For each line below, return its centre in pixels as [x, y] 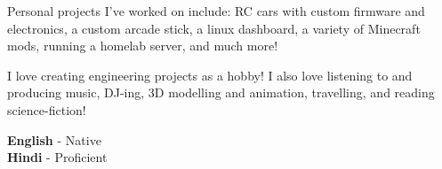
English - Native [54, 139]
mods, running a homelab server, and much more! [143, 46]
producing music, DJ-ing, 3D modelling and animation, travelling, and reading [221, 92]
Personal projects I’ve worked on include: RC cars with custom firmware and [216, 11]
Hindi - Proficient [57, 157]
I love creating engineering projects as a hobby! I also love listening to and [210, 75]
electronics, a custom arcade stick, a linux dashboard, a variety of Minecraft [214, 28]
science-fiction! [47, 109]
